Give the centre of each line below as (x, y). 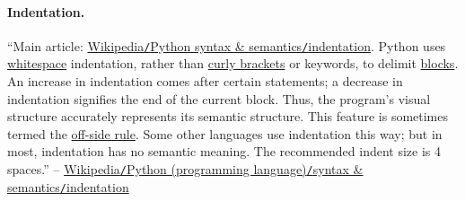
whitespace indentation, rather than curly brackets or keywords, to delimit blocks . (233, 63)
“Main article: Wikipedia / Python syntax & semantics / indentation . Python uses (227, 45)
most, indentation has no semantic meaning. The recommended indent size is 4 (224, 151)
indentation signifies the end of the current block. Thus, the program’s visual (219, 98)
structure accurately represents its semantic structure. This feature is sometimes (228, 116)
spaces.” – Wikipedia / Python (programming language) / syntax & (185, 169)
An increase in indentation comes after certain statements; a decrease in (205, 81)
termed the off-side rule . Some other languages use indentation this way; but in (225, 133)
